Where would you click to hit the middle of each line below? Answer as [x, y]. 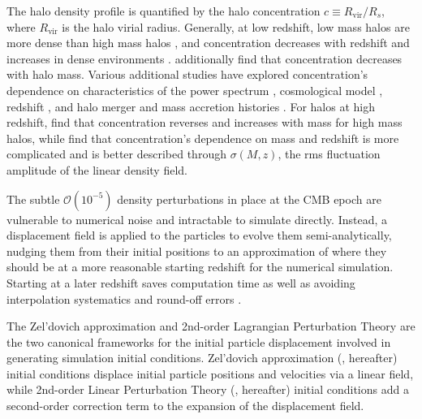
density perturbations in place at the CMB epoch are [249, 199]
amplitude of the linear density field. [97, 169]
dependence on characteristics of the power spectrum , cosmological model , [195, 90]
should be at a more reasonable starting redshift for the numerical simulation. [200, 267]
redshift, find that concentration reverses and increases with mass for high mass [205, 122]
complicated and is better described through [116, 154]
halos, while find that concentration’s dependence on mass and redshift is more [203, 138]
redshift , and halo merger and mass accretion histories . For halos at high [191, 106]
